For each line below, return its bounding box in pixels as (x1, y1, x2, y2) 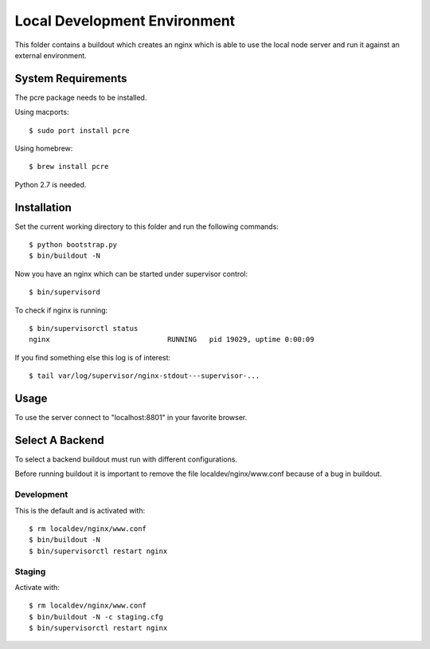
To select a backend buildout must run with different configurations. (14, 454, 238, 464)
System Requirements (14, 72, 127, 85)
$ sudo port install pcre (29, 126, 131, 135)
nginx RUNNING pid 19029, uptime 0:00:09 (29, 335, 315, 344)
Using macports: (14, 108, 69, 117)
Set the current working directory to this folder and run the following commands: (14, 222, 279, 231)
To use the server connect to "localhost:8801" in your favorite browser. (14, 413, 248, 423)
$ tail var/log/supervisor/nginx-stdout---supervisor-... (29, 372, 260, 380)
